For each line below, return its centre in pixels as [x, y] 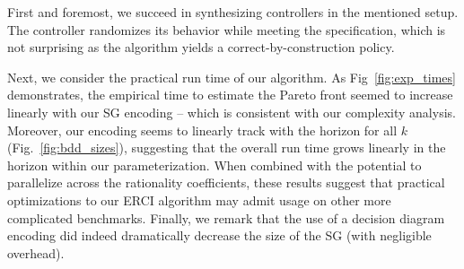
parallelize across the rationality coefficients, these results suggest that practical [226, 182]
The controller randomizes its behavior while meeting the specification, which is [227, 29]
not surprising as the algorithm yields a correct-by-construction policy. [201, 47]
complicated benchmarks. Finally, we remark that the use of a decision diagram [226, 217]
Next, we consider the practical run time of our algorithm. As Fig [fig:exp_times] [232, 77]
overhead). [36, 252]
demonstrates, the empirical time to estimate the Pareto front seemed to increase [230, 95]
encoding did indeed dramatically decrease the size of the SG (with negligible [219, 235]
